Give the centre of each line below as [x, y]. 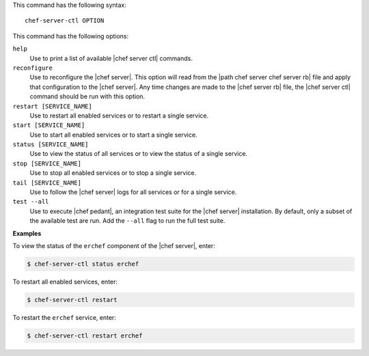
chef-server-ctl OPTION [65, 21]
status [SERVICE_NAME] [51, 145]
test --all [31, 202]
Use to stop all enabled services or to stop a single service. [113, 173]
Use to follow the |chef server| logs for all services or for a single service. [133, 192]
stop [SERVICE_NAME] [47, 163]
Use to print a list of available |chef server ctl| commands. [111, 58]
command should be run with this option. [87, 96]
